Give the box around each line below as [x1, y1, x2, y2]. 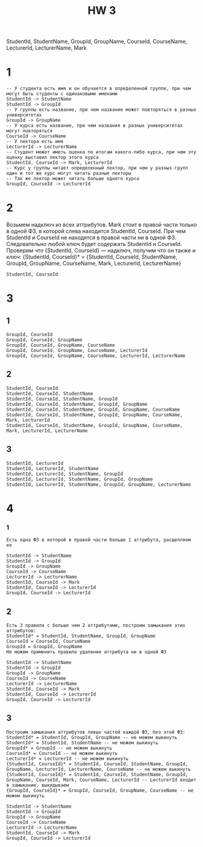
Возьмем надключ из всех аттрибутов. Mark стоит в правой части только [6, 221, 197, 228]
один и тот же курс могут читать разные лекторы [6, 170, 131, 176]
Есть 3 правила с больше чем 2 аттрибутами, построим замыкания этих [6, 622, 186, 628]
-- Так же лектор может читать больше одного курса [6, 176, 139, 182]
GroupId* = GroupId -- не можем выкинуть [6, 745, 113, 751]
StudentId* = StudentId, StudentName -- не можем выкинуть [6, 740, 159, 746]
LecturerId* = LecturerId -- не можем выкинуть [6, 756, 129, 762]
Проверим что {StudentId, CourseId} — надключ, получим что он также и [6, 247, 196, 254]
